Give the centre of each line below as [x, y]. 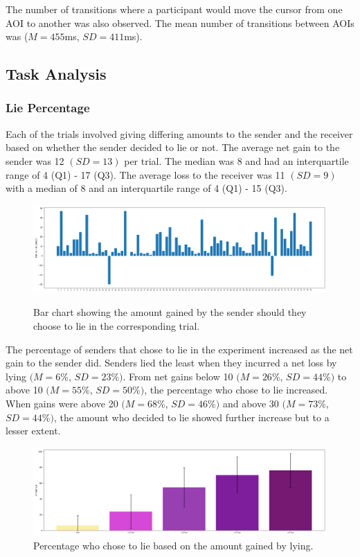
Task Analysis [56, 74]
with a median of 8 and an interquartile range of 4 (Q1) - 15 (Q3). [146, 188]
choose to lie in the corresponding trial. [117, 326]
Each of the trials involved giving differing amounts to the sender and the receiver [179, 133]
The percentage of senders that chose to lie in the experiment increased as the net [179, 349]
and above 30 [251, 404]
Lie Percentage [48, 108]
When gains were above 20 [62, 404]
